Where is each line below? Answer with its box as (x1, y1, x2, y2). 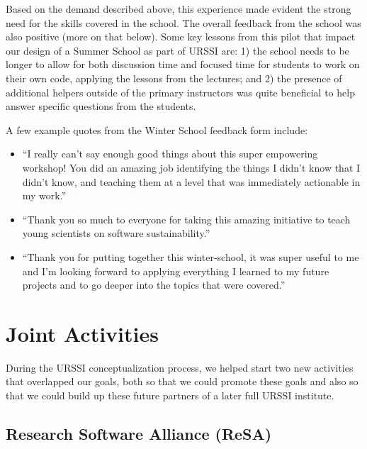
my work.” (22, 188, 67, 203)
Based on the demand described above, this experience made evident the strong (6, 1, 351, 16)
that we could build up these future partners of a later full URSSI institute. (6, 388, 334, 402)
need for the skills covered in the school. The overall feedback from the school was (6, 15, 361, 30)
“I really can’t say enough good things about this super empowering (22, 146, 318, 161)
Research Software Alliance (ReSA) (6, 422, 272, 444)
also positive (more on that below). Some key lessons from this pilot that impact (6, 29, 356, 44)
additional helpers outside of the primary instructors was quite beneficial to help (6, 84, 355, 99)
